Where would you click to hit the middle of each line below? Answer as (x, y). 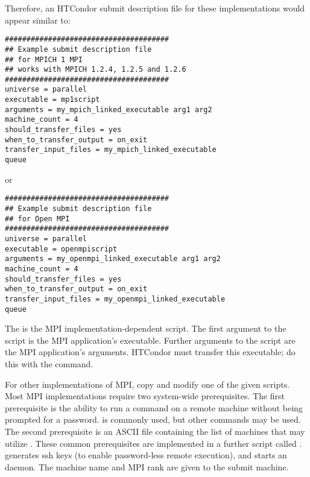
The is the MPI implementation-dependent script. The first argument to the (146, 328)
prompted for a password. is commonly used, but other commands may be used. (153, 419)
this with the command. (49, 363)
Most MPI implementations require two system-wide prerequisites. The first (145, 396)
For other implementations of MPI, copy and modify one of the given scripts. (147, 384)
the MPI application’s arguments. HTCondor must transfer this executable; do (150, 352)
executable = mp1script (52, 100)
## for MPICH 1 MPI (44, 59)
